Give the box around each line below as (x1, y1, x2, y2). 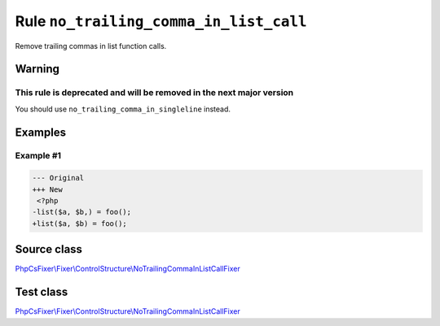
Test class (15, 285, 68, 299)
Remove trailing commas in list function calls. (15, 41, 167, 50)
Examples (15, 125, 67, 139)
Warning (15, 62, 60, 76)
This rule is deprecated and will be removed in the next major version (15, 87, 294, 98)
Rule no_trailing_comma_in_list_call (15, 12, 307, 30)
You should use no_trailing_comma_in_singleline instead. (15, 104, 231, 114)
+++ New (32, 185, 63, 194)
